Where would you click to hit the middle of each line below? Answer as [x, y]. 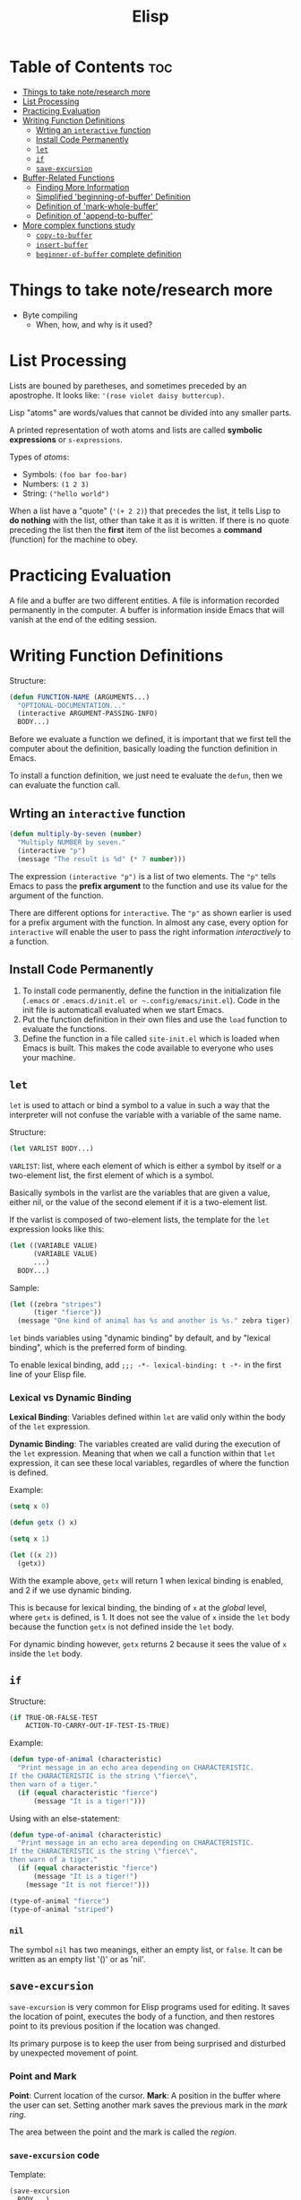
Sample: [25, 1288]
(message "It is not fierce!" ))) [88, 1885]
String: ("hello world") [66, 493]
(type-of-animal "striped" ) [62, 1909]
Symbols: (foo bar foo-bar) [75, 474]
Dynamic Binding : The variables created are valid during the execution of [145, 1444]
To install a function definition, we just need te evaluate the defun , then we [146, 776]
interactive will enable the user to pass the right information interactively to [150, 931]
